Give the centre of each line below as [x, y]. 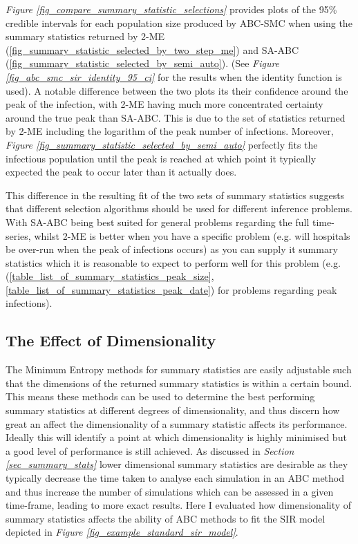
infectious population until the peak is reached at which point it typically [161, 158]
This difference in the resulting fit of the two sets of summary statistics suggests [175, 195]
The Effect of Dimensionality [111, 340]
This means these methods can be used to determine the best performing [160, 396]
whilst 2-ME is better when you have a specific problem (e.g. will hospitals [192, 235]
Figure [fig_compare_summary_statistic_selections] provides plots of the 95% [171, 9]
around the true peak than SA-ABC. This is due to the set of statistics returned [176, 117]
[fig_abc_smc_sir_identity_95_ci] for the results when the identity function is [174, 76]
